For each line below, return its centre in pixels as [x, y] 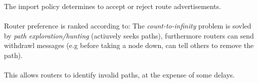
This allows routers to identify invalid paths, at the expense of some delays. [120, 75]
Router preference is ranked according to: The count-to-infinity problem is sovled [128, 26]
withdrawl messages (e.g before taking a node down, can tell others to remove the [129, 45]
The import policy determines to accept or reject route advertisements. [113, 6]
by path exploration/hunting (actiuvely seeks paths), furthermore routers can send [129, 35]
